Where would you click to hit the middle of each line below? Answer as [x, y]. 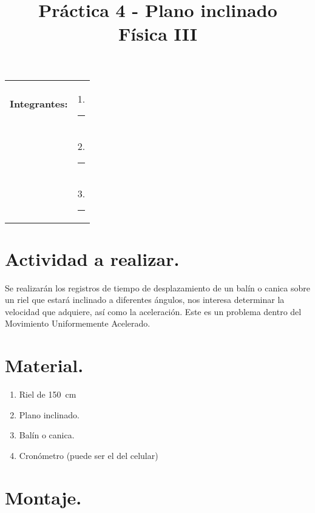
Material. [44, 365]
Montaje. [43, 497]
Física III [158, 34]
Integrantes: [39, 104]
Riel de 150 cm [48, 394]
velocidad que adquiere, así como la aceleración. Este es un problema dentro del [153, 311]
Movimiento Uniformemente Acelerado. [78, 323]
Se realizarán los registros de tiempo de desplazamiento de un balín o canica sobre [157, 287]
